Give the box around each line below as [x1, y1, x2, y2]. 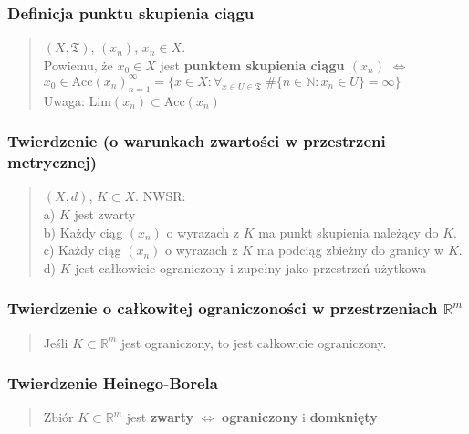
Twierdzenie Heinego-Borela [7, 372, 218, 395]
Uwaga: [43, 90, 85, 110]
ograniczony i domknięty [222, 408, 378, 427]
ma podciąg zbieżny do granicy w [256, 240, 444, 259]
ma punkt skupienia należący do [258, 222, 439, 241]
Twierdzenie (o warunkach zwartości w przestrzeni [7, 130, 386, 153]
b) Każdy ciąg [43, 222, 123, 241]
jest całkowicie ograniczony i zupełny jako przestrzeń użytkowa [75, 258, 427, 277]
